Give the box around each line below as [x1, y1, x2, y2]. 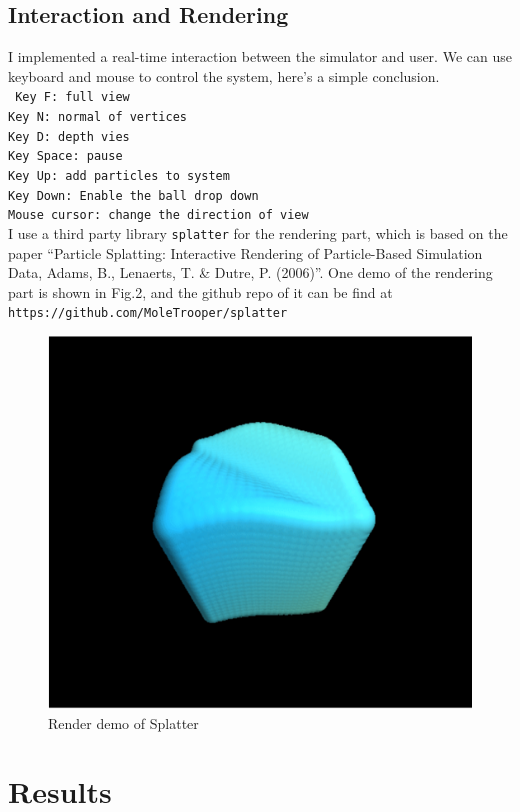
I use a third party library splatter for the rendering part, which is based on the [8, 222, 508, 243]
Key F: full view [15, 90, 130, 105]
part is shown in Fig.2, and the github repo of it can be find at [8, 281, 393, 302]
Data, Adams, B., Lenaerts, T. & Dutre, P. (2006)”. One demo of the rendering [8, 262, 493, 283]
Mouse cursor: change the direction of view [8, 208, 309, 223]
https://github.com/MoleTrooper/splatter [8, 306, 288, 321]
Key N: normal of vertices [8, 110, 187, 125]
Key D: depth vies [8, 129, 130, 144]
